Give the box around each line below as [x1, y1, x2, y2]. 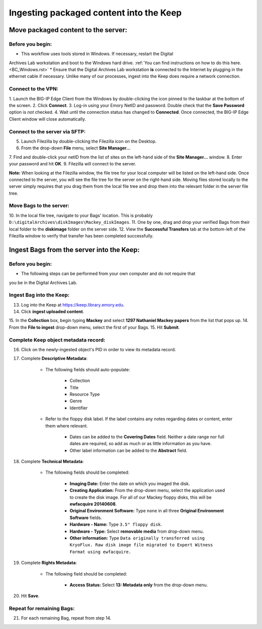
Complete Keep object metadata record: [9, 336, 106, 343]
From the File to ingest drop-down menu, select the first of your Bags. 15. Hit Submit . [9, 324, 180, 330]
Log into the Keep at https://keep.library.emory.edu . [21, 302, 125, 307]
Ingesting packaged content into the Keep [9, 7, 182, 18]
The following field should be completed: [45, 571, 127, 576]
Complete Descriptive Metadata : [21, 356, 88, 361]
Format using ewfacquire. [69, 549, 131, 555]
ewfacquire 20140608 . [69, 501, 117, 507]
